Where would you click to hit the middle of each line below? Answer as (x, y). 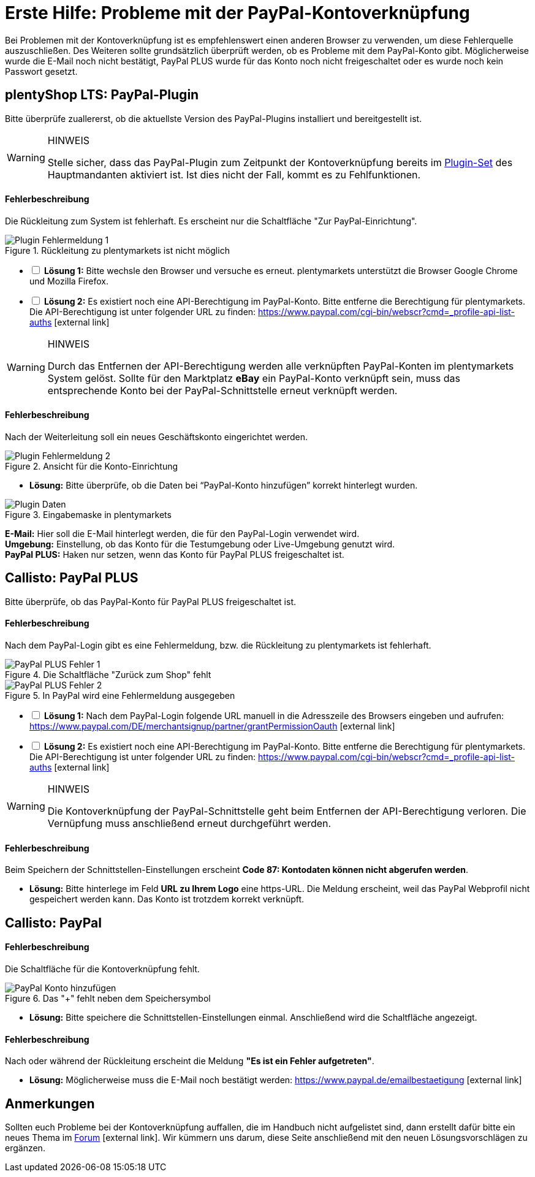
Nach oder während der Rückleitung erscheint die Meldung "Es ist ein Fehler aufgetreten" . (190, 1061)
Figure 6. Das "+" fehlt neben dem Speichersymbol (108, 998)
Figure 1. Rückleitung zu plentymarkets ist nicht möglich (117, 250)
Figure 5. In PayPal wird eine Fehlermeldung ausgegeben (120, 696)
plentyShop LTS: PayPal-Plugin (102, 95)
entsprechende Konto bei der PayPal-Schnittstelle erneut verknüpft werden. (222, 390)
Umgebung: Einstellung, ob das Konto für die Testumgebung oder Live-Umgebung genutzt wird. (200, 544)
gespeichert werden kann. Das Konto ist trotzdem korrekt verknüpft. (167, 899)
